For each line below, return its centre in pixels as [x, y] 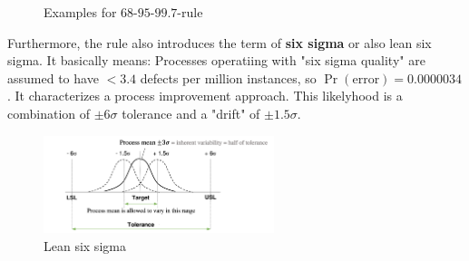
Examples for [80, 12]
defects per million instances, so [228, 77]
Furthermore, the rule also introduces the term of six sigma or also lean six [220, 42]
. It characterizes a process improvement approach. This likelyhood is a [205, 96]
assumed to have [53, 77]
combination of [49, 113]
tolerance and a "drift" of [191, 113]
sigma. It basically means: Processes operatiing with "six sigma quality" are [216, 60]
